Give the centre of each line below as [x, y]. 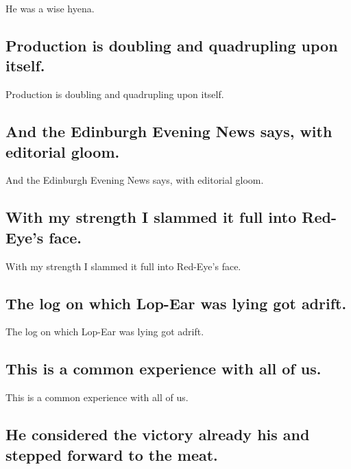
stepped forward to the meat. [112, 454]
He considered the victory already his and [158, 434]
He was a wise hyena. [50, 8]
